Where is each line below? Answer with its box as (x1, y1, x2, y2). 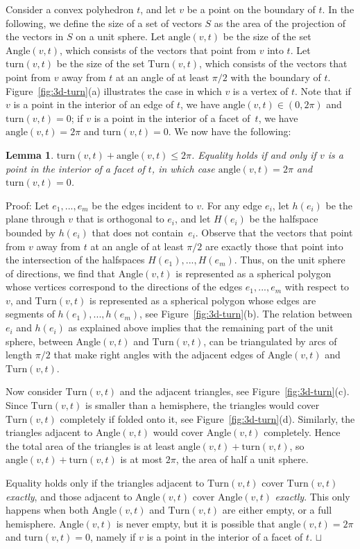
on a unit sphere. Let (76, 29, 165, 44)
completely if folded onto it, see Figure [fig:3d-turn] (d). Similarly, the (60, 411, 355, 426)
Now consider (6, 384, 62, 399)
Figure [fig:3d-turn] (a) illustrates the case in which (6, 83, 222, 98)
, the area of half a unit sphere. (175, 452, 309, 467)
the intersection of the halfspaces (6, 252, 145, 267)
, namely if (90, 530, 136, 544)
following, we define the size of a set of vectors (6, 15, 202, 30)
